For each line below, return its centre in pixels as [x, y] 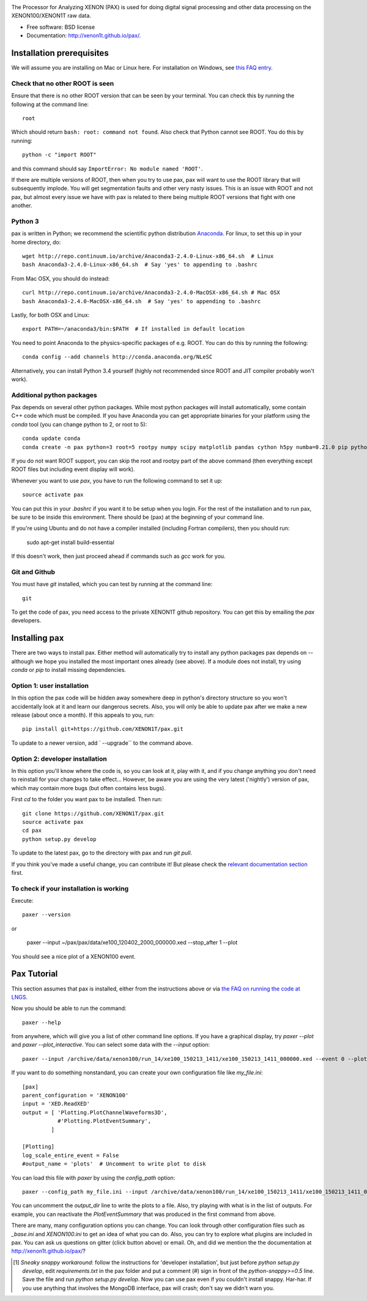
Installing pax [38, 638]
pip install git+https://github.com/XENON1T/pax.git [103, 729]
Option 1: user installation [50, 685]
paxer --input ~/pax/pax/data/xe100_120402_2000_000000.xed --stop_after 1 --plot [132, 943]
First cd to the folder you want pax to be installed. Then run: [87, 799]
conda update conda [51, 439]
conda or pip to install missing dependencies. [69, 670]
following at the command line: [50, 104]
